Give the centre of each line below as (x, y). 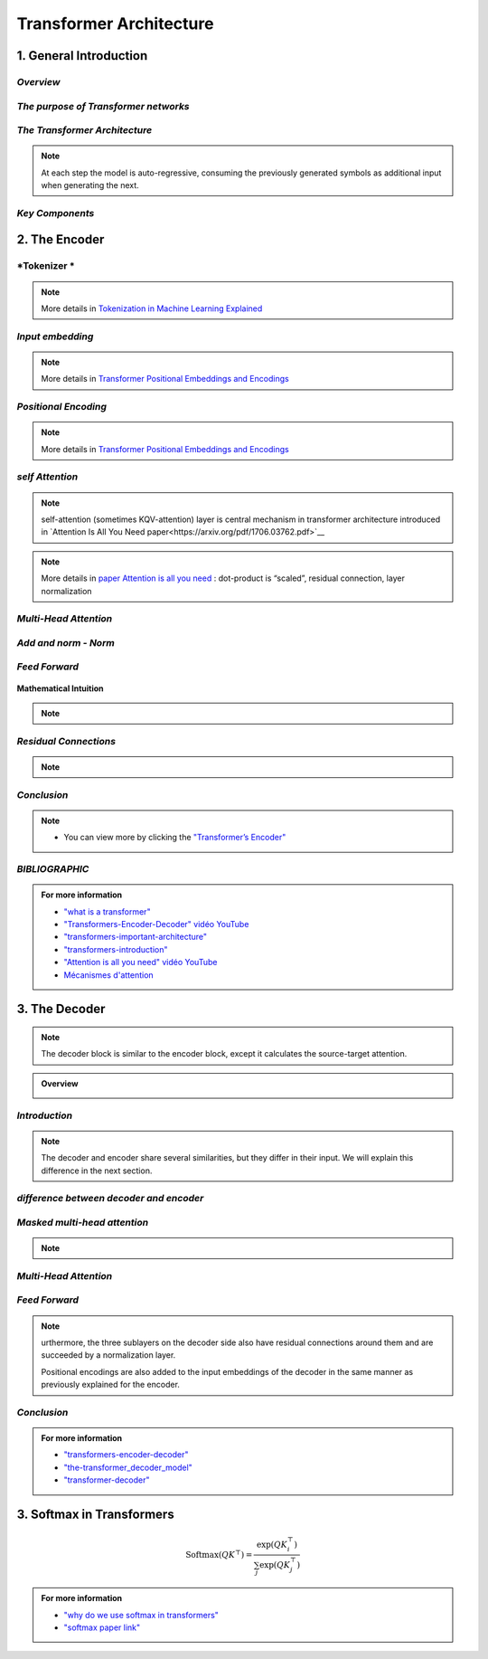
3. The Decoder (61, 1009)
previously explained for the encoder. (111, 1385)
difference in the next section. (97, 1171)
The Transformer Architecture (84, 130)
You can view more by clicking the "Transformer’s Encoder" (175, 838)
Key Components (56, 213)
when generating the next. (90, 185)
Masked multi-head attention (83, 1222)
